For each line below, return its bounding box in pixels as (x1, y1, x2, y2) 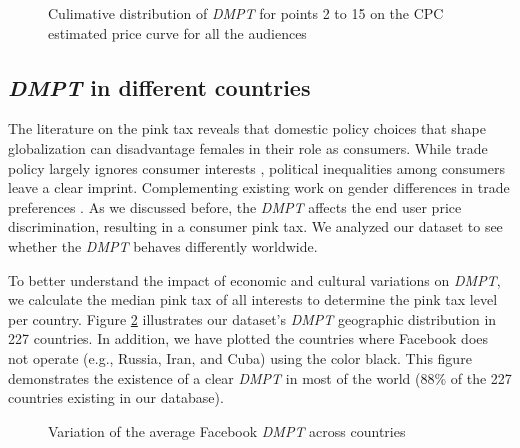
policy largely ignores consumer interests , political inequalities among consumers (8, 157, 505, 178)
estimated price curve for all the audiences (48, 22, 307, 43)
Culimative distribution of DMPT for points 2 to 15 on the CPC (48, 3, 444, 23)
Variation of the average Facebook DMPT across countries (48, 420, 406, 441)
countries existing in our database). (8, 387, 224, 408)
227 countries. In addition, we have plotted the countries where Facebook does (8, 328, 489, 349)
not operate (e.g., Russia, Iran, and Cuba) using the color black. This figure (8, 347, 472, 368)
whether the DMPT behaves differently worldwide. (8, 235, 318, 256)
